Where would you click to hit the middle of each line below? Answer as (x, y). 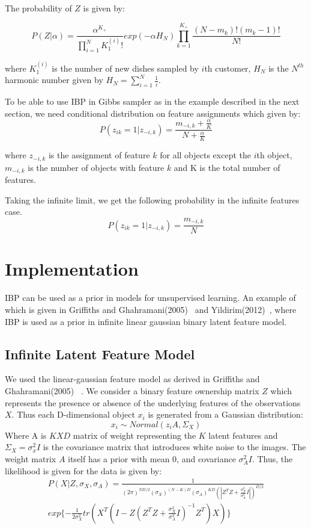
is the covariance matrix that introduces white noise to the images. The (174, 447)
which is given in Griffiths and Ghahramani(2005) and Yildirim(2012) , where (151, 309)
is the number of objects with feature (96, 167)
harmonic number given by (54, 80)
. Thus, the (272, 458)
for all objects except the (205, 155)
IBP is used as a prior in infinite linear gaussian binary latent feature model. (146, 321)
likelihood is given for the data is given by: (83, 470)
